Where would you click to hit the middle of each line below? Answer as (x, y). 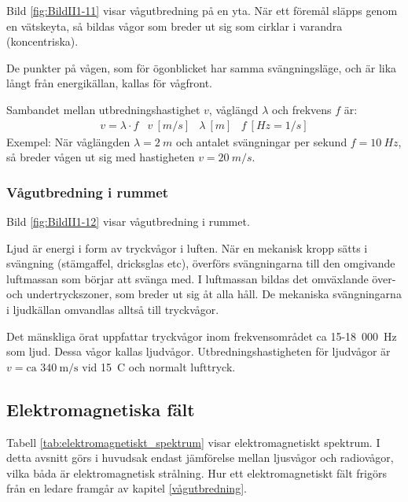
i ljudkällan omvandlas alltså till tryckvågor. (113, 309)
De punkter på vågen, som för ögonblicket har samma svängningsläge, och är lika (202, 67)
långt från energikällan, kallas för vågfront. (110, 83)
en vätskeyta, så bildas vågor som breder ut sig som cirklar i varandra (175, 26)
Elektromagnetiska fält (101, 409)
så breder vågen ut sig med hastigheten (101, 157)
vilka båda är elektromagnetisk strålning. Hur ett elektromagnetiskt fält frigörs (197, 472)
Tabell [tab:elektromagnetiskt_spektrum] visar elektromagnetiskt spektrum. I (193, 442)
